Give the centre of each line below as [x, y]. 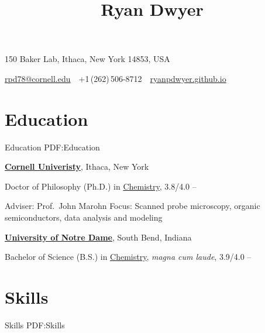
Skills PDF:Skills [35, 325]
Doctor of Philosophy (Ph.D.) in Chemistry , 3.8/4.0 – [101, 186]
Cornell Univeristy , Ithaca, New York [77, 166]
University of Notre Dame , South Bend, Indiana [98, 237]
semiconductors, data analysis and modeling [84, 217]
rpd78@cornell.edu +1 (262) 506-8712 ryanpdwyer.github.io [116, 78]
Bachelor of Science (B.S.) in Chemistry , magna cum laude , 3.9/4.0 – [128, 257]
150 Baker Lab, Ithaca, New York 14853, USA [87, 59]
